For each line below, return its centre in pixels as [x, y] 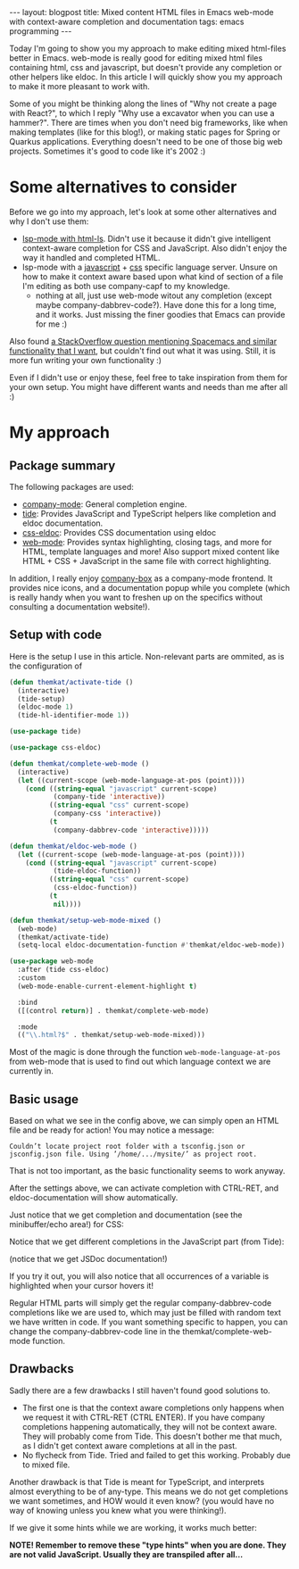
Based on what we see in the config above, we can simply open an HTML [144, 1121]
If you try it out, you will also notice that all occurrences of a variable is [139, 1276]
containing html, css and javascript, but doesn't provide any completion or [146, 67]
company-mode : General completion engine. [104, 504]
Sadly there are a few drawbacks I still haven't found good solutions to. [140, 1391]
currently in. [31, 1071]
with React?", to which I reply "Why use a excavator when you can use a [142, 113]
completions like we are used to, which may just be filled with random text [145, 1313]
